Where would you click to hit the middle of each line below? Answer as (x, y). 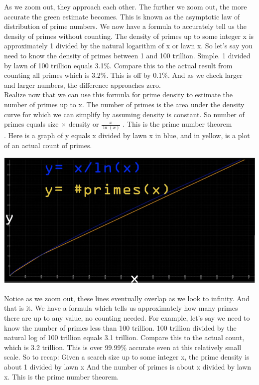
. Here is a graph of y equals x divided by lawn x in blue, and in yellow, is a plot (127, 135)
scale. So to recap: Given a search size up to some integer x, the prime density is (127, 357)
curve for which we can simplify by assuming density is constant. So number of (124, 114)
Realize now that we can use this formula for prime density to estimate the (119, 95)
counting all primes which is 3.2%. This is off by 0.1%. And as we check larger (123, 75)
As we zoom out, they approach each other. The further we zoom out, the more (126, 6)
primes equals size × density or (52, 124)
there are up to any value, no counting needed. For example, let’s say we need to (127, 318)
